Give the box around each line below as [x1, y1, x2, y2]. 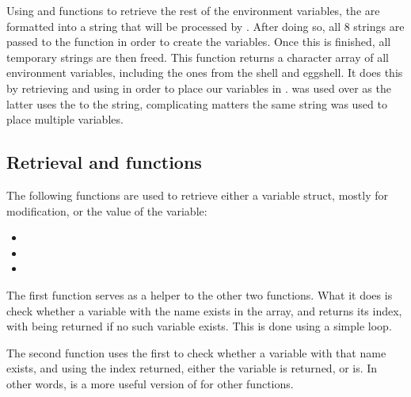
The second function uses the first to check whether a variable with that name [6, 344, 386, 361]
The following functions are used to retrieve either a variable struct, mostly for [6, 186, 389, 203]
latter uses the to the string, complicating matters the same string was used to [6, 95, 387, 112]
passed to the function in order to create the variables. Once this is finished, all [6, 33, 391, 50]
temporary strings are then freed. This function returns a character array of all [6, 48, 389, 65]
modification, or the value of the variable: [6, 202, 207, 219]
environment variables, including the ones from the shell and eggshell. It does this [6, 64, 403, 81]
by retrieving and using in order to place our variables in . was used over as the [6, 79, 391, 96]
